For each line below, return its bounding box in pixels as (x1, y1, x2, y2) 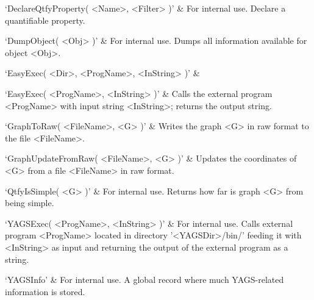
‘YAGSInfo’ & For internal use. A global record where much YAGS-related (5, 273, 284, 286)
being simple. (5, 196, 54, 209)
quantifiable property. (5, 13, 85, 26)
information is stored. (5, 285, 85, 298)
